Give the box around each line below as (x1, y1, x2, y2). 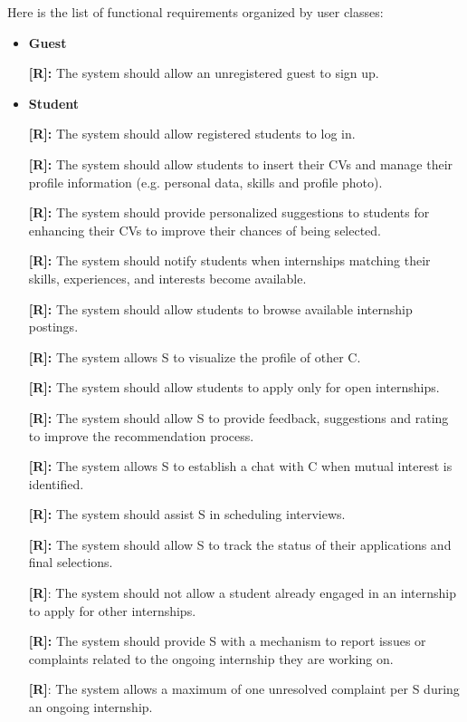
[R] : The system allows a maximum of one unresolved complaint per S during (28, 679, 460, 698)
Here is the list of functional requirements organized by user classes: (7, 3, 384, 21)
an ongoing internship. (28, 698, 153, 717)
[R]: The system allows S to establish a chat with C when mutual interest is (28, 457, 453, 476)
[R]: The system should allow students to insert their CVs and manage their (28, 154, 453, 173)
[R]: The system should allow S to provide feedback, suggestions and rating (28, 408, 449, 427)
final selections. (28, 553, 113, 572)
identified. (28, 474, 84, 493)
